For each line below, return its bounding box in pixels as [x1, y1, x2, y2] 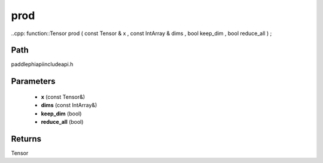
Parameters [11, 76, 56, 86]
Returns [11, 134, 42, 144]
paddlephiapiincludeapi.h [11, 61, 74, 68]
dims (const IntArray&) [41, 102, 97, 109]
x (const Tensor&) [41, 93, 86, 101]
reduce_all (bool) [41, 118, 84, 126]
